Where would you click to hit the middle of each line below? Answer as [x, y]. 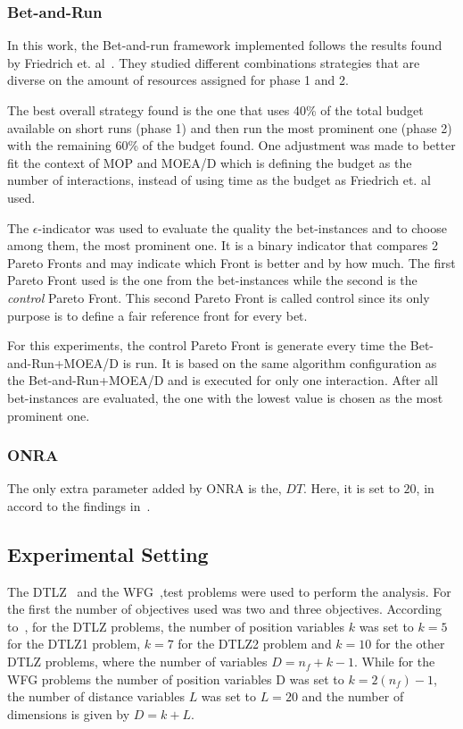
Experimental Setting [108, 553]
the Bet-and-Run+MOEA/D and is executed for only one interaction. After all [223, 380]
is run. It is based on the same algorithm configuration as [280, 362]
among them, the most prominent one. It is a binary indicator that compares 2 [223, 245]
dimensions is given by [69, 713]
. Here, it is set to [351, 488]
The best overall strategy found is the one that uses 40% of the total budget [215, 110]
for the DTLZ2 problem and [255, 644]
